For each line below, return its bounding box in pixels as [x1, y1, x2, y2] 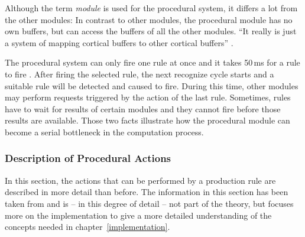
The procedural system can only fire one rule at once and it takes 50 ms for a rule [5, 56, 300, 69]
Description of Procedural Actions [5, 151, 171, 165]
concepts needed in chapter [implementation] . [5, 220, 170, 233]
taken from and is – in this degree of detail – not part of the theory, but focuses [5, 197, 294, 209]
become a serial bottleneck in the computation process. [5, 125, 204, 138]
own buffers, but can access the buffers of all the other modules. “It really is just [5, 25, 297, 37]
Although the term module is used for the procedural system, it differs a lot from [5, 2, 298, 14]
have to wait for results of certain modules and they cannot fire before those [5, 102, 281, 115]
